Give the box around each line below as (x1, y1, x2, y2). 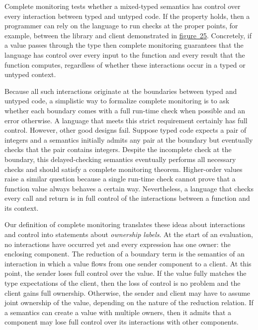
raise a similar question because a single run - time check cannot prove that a (4, 173, 236, 184)
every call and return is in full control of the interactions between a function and (4, 193, 250, 203)
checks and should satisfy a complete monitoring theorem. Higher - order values (4, 164, 243, 174)
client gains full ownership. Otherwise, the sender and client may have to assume (4, 287, 251, 298)
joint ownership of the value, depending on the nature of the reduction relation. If (4, 297, 254, 308)
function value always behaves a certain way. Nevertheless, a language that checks (4, 183, 254, 193)
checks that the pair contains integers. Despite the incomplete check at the (4, 144, 232, 155)
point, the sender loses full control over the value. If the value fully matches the (4, 268, 247, 278)
